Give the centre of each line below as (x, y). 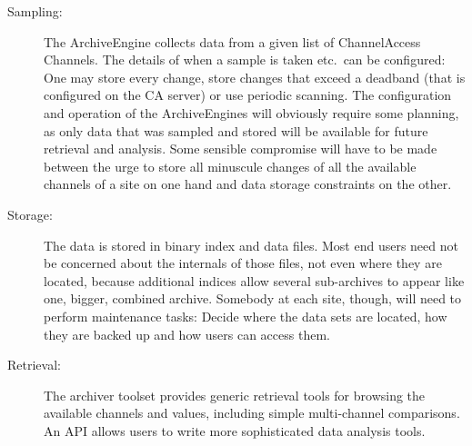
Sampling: (35, 11)
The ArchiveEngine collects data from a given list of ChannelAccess (232, 41)
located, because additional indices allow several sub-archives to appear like (254, 280)
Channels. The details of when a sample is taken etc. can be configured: (245, 59)
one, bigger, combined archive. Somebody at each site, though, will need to (253, 298)
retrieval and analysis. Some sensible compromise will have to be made (241, 149)
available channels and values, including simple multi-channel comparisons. (252, 413)
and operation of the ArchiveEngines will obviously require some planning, (251, 112)
